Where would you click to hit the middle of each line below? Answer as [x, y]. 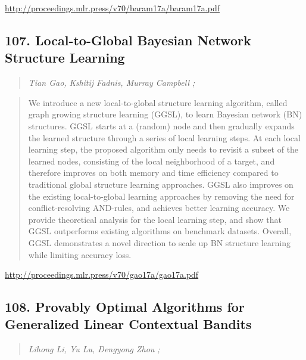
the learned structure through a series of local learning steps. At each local [164, 137]
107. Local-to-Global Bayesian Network [128, 40]
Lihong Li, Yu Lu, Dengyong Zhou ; [94, 349]
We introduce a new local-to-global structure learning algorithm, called [158, 102]
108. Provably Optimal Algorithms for [125, 307]
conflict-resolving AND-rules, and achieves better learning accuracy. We [159, 208]
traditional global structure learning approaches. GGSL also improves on [161, 184]
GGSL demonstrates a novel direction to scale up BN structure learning [159, 242]
